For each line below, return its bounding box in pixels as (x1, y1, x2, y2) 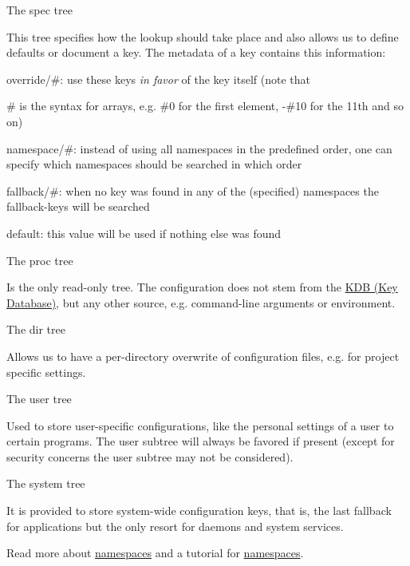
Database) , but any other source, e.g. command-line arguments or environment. (6, 294, 396, 311)
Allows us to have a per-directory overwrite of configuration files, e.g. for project (6, 347, 400, 364)
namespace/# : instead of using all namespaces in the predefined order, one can (6, 140, 392, 156)
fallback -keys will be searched (6, 198, 150, 215)
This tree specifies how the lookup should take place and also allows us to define (6, 28, 399, 45)
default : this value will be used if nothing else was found (6, 224, 282, 241)
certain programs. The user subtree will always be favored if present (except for (6, 433, 395, 449)
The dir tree (6, 321, 65, 338)
